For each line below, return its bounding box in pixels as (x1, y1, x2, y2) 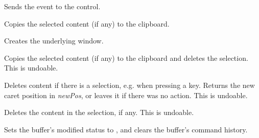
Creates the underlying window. (4, 35, 104, 46)
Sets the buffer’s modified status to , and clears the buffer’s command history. (4, 124, 248, 134)
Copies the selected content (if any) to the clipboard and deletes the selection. (4, 52, 248, 63)
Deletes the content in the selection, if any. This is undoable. (4, 107, 194, 118)
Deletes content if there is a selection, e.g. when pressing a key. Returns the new (4, 79, 255, 90)
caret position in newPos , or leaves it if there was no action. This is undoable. (4, 89, 248, 100)
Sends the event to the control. (4, 1, 101, 11)
